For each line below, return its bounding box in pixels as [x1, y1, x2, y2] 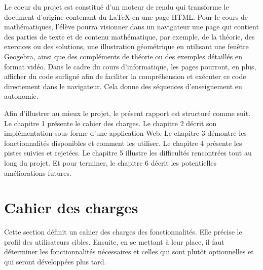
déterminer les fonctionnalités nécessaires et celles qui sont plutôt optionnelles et [4, 246, 254, 257]
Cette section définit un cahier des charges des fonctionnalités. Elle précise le [4, 226, 242, 237]
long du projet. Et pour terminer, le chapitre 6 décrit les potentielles [4, 157, 217, 168]
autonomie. [4, 91, 39, 101]
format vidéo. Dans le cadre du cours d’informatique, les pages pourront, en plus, [4, 61, 256, 71]
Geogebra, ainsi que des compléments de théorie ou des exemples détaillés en [4, 51, 242, 61]
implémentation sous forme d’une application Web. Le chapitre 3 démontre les [4, 128, 247, 138]
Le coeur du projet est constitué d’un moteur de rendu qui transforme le [4, 2, 229, 12]
